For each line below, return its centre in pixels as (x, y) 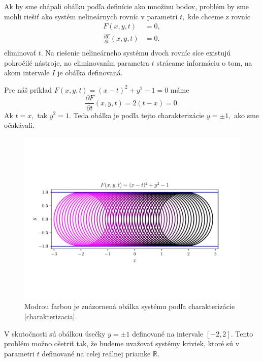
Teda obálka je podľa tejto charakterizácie (139, 115)
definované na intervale (168, 333)
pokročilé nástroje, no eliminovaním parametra (77, 62)
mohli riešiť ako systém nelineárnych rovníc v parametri (91, 16)
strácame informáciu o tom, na (204, 62)
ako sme (247, 115)
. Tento (242, 333)
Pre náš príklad (28, 89)
